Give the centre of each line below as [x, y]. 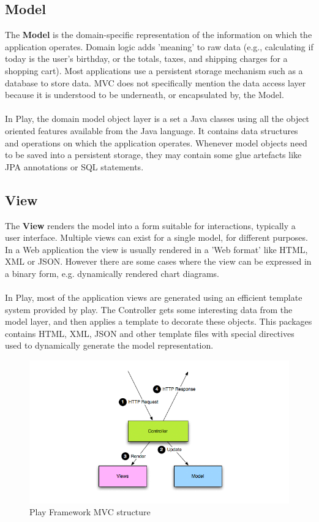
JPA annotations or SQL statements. [74, 166]
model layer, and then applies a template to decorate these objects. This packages [159, 321]
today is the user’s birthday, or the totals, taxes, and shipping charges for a [146, 59]
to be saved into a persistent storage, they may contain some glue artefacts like [153, 155]
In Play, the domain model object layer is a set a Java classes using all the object [157, 119]
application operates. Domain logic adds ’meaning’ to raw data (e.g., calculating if [159, 46]
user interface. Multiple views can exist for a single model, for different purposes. [156, 237]
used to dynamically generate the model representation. [109, 345]
